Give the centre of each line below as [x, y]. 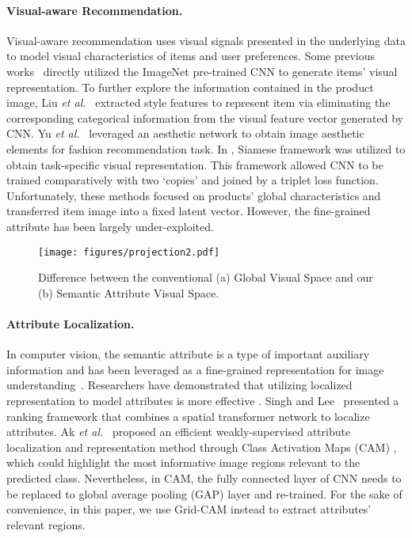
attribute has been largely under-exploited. [110, 226]
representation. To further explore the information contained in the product [190, 87]
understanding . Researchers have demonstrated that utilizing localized [179, 385]
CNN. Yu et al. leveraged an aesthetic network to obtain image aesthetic [185, 133]
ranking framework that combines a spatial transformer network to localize [188, 416]
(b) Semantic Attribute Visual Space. [129, 292]
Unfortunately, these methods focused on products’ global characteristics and [194, 195]
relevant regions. [46, 524]
